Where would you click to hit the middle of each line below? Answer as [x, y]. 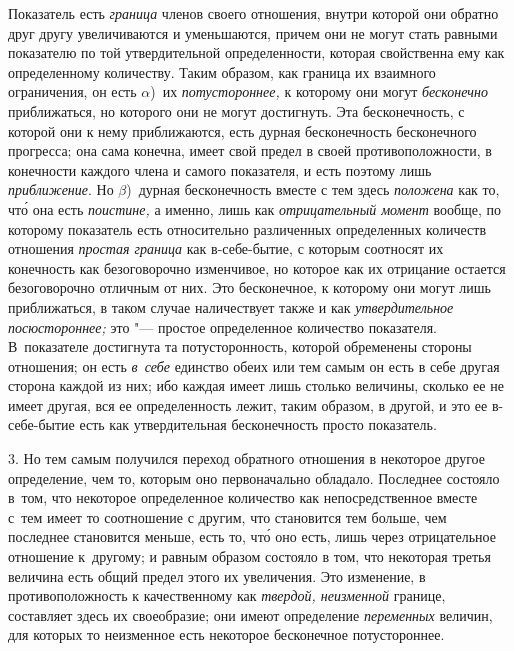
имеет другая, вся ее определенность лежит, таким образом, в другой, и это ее [248, 404]
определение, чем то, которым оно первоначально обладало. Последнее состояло [254, 477]
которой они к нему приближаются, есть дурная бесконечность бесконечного [242, 130]
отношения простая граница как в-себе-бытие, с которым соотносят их [226, 248]
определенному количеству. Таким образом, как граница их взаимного [222, 71]
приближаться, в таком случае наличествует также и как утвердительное [231, 306]
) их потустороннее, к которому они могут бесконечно [319, 91]
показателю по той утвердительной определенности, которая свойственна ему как [256, 52]
